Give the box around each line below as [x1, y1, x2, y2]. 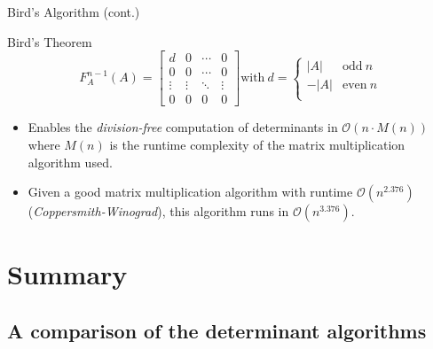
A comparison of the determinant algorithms [7, 316, 427, 344]
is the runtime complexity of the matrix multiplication [109, 135, 405, 153]
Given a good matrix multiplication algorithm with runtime [28, 182, 353, 201]
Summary [7, 256, 128, 292]
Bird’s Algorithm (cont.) [7, 3, 140, 20]
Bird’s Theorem [7, 32, 92, 50]
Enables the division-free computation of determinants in [28, 118, 338, 136]
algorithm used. [28, 152, 113, 171]
